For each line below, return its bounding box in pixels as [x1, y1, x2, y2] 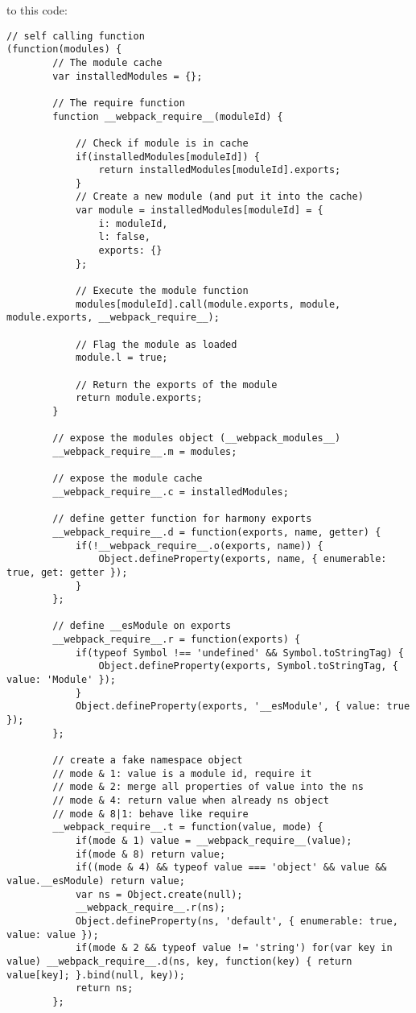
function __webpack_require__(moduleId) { [52, 110, 283, 122]
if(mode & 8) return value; [75, 848, 226, 860]
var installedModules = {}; [52, 70, 203, 82]
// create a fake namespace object [52, 755, 243, 767]
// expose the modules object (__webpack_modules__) [52, 432, 341, 444]
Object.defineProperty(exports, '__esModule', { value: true [75, 701, 410, 713]
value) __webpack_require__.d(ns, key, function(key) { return [6, 955, 352, 967]
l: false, [98, 231, 150, 243]
